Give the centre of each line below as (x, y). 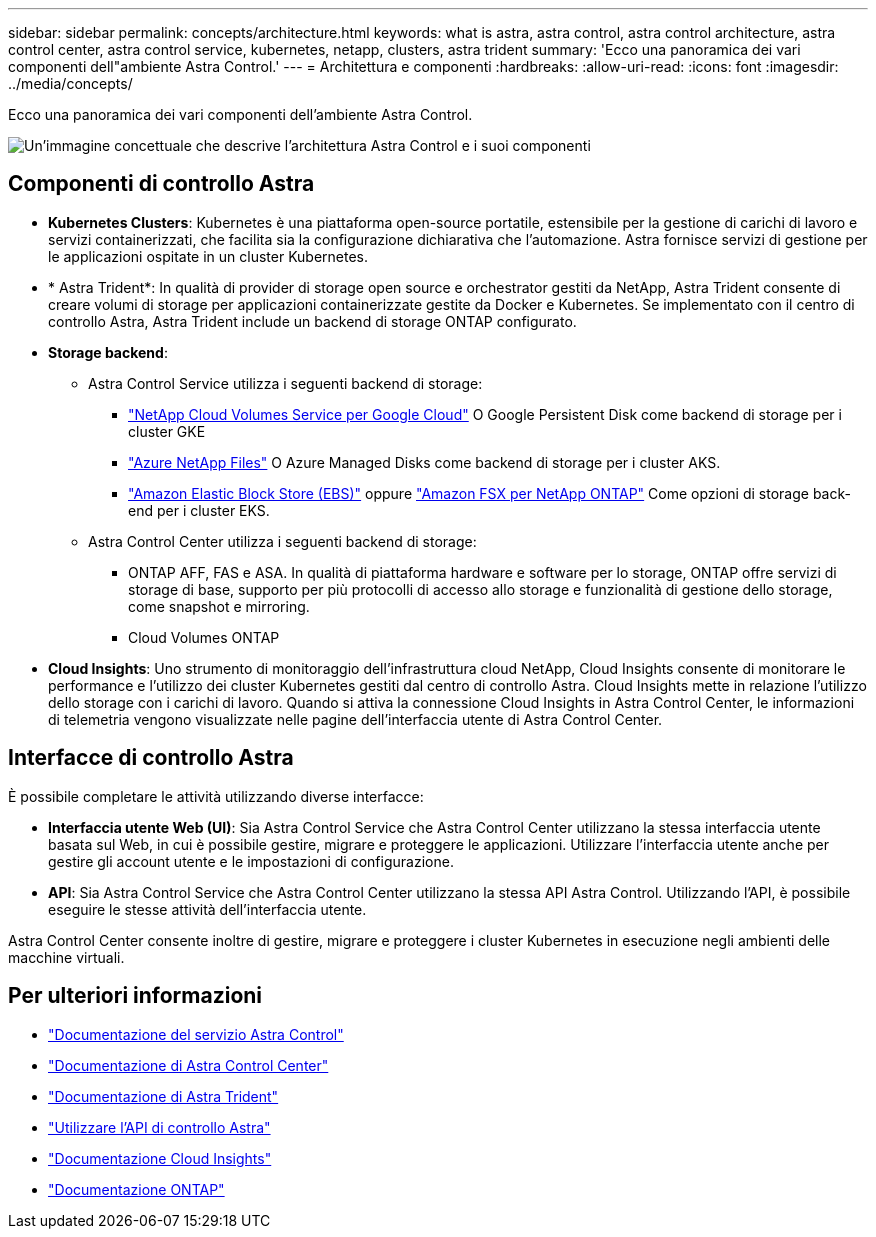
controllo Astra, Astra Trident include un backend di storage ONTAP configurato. (312, 321)
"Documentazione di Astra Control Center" (188, 1065)
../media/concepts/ (70, 83)
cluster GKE (167, 431)
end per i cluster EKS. (199, 510)
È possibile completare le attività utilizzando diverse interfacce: (216, 796)
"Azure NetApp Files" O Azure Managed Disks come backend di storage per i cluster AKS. (424, 462)
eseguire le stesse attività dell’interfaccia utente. (207, 909)
